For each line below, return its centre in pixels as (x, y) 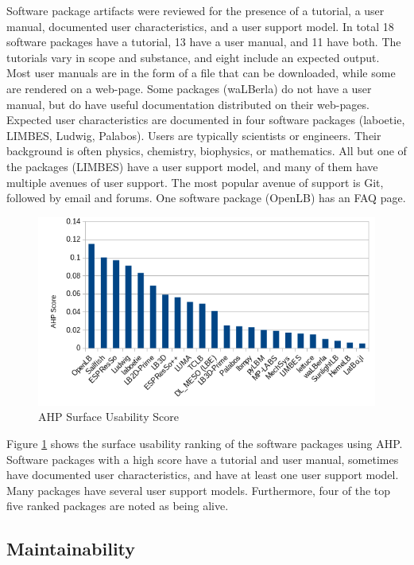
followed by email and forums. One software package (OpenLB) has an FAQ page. (206, 198)
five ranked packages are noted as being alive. (118, 506)
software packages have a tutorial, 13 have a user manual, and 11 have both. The (204, 42)
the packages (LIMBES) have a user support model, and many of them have (192, 166)
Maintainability (71, 549)
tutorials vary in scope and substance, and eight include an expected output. (193, 57)
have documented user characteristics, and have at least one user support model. (203, 475)
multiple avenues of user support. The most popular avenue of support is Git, (195, 182)
